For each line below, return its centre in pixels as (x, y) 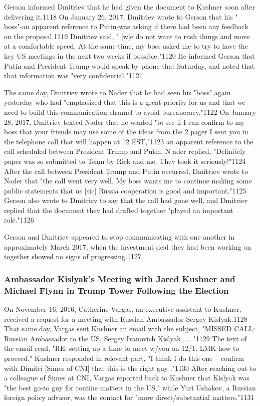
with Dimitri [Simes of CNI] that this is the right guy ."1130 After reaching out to (130, 368)
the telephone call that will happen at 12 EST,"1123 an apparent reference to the (129, 141)
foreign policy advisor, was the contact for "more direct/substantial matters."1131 (129, 397)
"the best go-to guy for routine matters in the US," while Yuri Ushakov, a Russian (130, 387)
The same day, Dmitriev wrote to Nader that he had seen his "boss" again (117, 92)
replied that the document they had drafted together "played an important (119, 210)
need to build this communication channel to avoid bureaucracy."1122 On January (130, 112)
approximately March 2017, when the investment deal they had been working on (127, 246)
